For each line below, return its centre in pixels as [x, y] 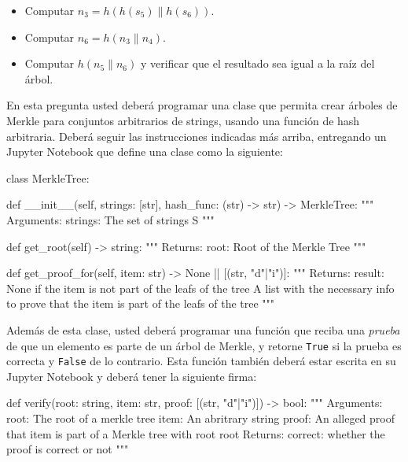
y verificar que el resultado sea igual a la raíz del [257, 63]
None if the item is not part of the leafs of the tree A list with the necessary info [200, 288]
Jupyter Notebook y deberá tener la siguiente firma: [132, 376]
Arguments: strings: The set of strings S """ [110, 219]
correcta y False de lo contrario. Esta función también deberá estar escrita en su [201, 361]
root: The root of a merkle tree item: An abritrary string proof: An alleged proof [201, 418]
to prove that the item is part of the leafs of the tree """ [141, 303]
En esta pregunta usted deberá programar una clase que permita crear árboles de [202, 105]
